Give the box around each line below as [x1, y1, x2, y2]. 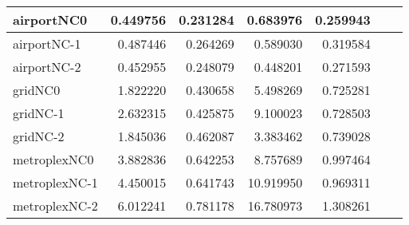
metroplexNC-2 [13, 196, 98, 215]
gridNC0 [13, 81, 61, 99]
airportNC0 [13, 10, 88, 29]
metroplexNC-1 [13, 173, 98, 191]
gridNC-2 [13, 127, 65, 145]
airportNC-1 [13, 34, 81, 53]
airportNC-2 [13, 57, 81, 76]
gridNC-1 [13, 104, 65, 122]
